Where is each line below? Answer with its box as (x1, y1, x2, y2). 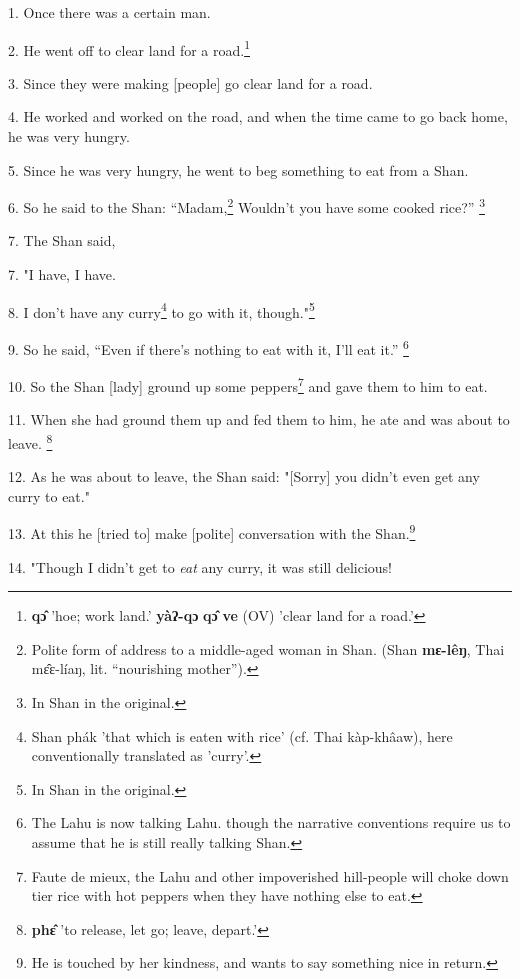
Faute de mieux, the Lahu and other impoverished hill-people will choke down (31, 865, 509, 886)
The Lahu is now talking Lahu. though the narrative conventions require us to (31, 812, 511, 833)
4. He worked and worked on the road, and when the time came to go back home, (8, 106, 508, 127)
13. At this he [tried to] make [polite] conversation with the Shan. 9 (8, 520, 416, 544)
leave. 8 (8, 430, 53, 453)
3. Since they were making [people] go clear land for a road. (8, 72, 373, 93)
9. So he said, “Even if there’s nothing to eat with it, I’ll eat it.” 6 (8, 335, 409, 359)
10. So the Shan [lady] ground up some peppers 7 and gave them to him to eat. (8, 373, 488, 396)
